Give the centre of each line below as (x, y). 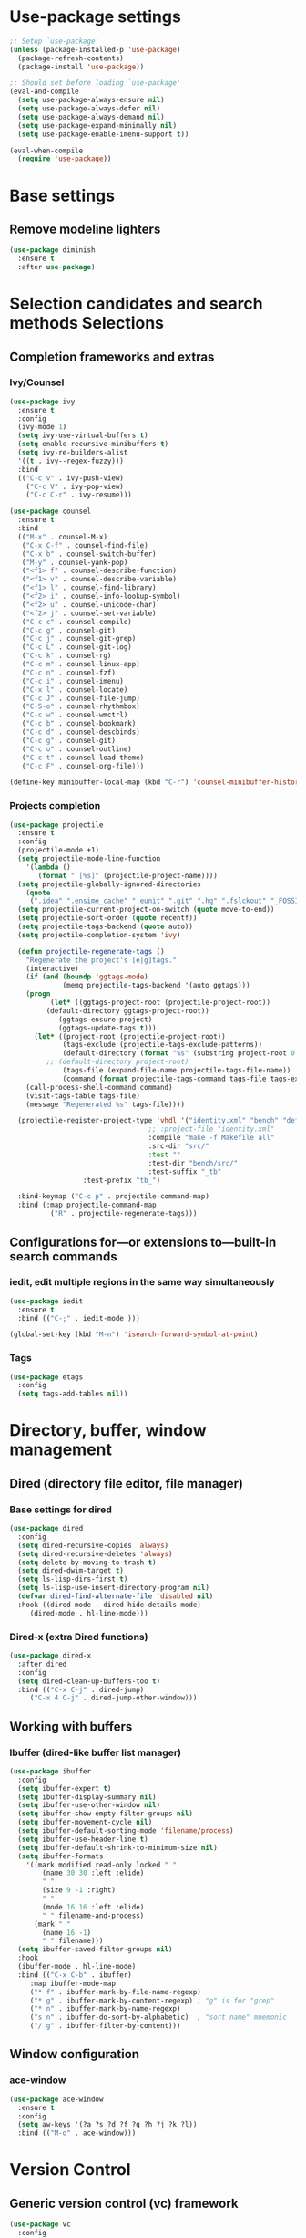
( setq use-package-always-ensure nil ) (92, 100)
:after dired (42, 1664)
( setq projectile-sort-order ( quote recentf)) (107, 918)
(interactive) (52, 968)
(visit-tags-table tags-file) (83, 1096)
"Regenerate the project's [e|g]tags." (102, 960)
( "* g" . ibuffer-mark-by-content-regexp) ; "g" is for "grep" (152, 2001)
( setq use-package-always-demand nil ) (92, 117)
